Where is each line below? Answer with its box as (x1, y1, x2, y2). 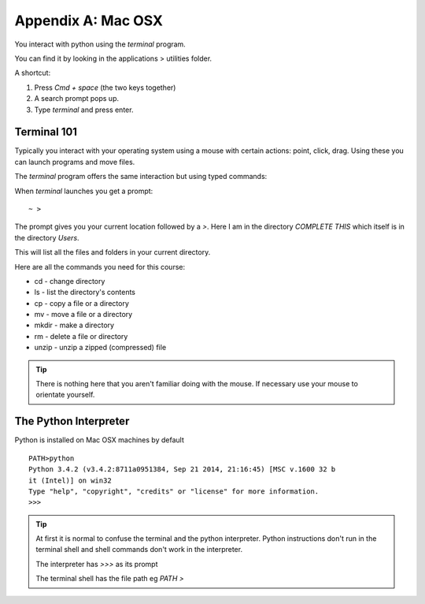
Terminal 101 (14, 125, 78, 139)
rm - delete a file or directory (34, 331, 128, 341)
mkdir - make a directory (34, 320, 114, 330)
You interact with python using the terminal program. (14, 39, 187, 49)
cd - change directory (34, 276, 105, 285)
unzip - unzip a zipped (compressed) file (34, 343, 167, 352)
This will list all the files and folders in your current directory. (14, 248, 211, 257)
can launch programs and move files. (14, 157, 135, 166)
